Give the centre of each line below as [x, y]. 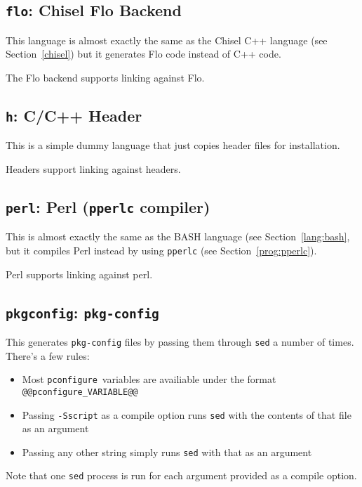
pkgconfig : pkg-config [82, 312]
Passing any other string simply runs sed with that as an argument [167, 452]
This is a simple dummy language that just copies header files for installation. [173, 145]
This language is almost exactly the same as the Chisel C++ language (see [167, 40]
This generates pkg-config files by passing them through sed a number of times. [180, 341]
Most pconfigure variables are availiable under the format [149, 379]
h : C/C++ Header [74, 115]
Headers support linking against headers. [93, 168]
